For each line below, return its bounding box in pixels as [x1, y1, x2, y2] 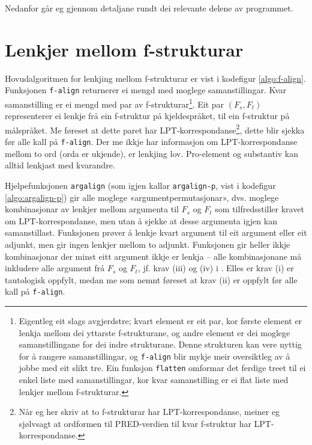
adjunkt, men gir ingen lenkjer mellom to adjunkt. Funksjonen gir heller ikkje [5, 238, 290, 250]
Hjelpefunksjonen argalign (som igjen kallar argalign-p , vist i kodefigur [5, 179, 276, 191]
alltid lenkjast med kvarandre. [5, 159, 115, 171]
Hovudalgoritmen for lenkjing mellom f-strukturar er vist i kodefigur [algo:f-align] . [5, 72, 306, 84]
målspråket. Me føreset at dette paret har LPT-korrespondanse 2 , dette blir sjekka [5, 121, 305, 136]
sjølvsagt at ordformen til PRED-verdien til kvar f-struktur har [19, 417, 251, 429]
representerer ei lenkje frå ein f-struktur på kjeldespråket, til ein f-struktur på [5, 109, 290, 122]
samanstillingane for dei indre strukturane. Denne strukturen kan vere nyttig [19, 338, 302, 351]
